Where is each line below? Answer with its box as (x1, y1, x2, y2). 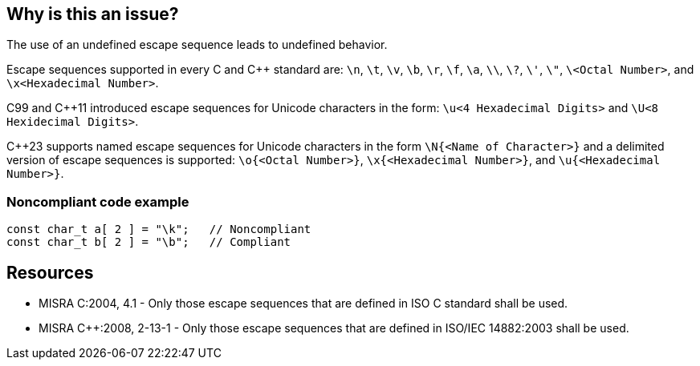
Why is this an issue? (6, 4, 179, 24)
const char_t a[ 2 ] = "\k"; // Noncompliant (6, 223, 311, 236)
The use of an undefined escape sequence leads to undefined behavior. (6, 38, 388, 52)
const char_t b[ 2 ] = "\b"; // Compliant (6, 235, 291, 249)
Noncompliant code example (6, 193, 189, 210)
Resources (6, 262, 94, 283)
